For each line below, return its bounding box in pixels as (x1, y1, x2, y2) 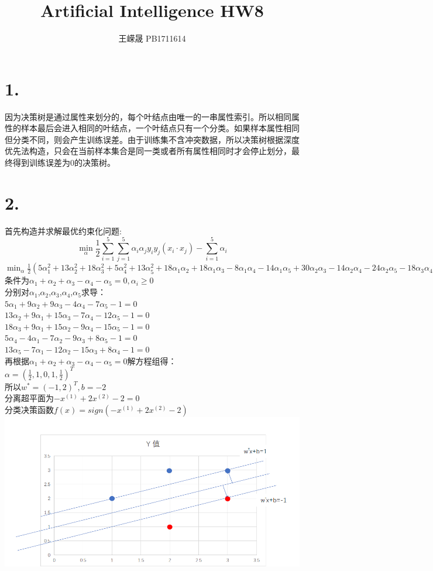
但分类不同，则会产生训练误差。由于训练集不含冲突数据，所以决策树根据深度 (5, 133, 300, 145)
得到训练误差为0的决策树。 (12, 156, 115, 169)
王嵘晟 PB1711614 (118, 32, 186, 45)
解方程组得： (127, 354, 177, 367)
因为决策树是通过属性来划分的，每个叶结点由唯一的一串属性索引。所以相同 (5, 110, 291, 122)
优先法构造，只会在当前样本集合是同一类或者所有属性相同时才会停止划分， (5, 145, 291, 157)
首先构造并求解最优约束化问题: (5, 224, 122, 237)
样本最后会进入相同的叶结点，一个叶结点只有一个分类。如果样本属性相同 (20, 122, 300, 134)
